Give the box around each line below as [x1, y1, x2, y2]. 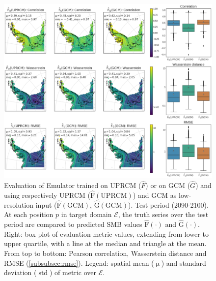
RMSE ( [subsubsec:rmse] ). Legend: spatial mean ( [4, 257, 154, 268]
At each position [4, 209, 54, 219]
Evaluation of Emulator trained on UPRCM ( [4, 180, 141, 190]
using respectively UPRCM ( [4, 190, 90, 200]
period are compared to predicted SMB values [4, 219, 142, 229]
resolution [4, 199, 34, 210]
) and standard [161, 257, 206, 268]
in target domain [61, 209, 112, 219]
